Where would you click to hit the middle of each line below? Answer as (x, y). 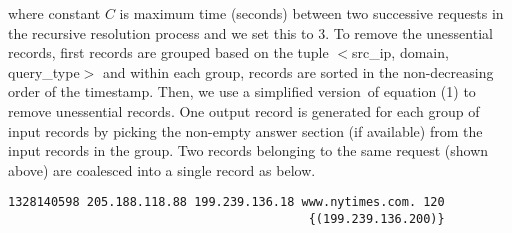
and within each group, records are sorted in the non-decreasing (298, 71)
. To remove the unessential (409, 32)
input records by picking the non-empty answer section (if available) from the (245, 130)
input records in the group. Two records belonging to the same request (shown (248, 150)
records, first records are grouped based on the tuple (168, 52)
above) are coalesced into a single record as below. (162, 169)
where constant (54, 13)
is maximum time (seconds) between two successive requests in (311, 13)
